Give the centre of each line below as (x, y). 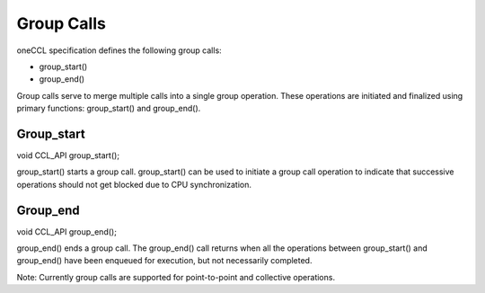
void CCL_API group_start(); (68, 155)
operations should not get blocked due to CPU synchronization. (134, 184)
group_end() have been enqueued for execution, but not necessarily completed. (164, 261)
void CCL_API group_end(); (66, 231)
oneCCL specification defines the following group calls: (119, 50)
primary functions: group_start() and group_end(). (109, 109)
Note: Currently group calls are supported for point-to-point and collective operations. (176, 277)
